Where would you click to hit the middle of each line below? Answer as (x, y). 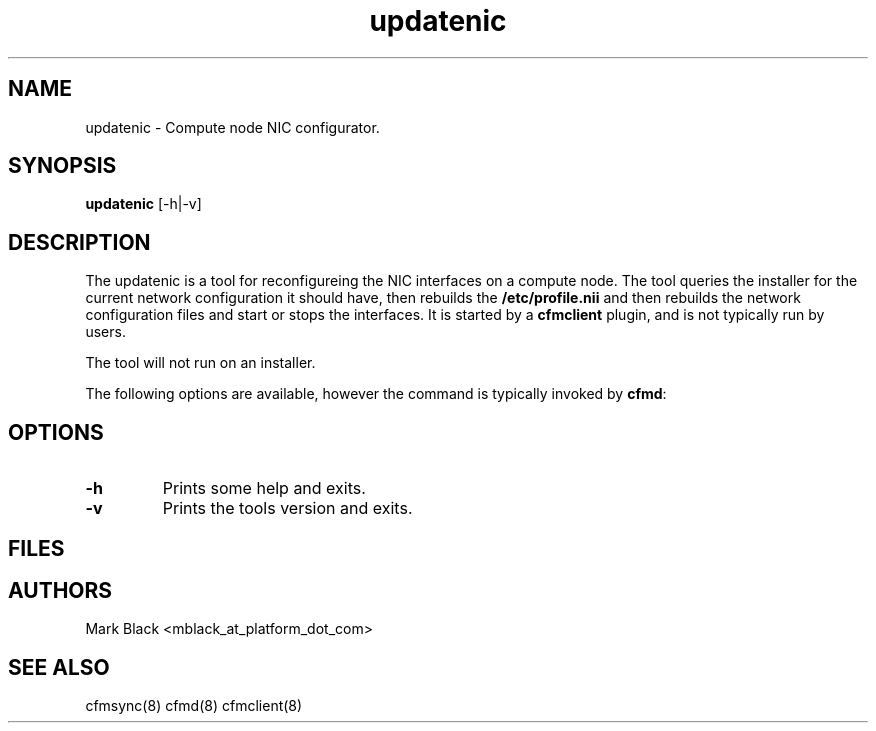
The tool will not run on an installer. (200, 363)
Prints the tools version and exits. (287, 508)
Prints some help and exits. (264, 488)
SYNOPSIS (62, 166)
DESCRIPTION (79, 242)
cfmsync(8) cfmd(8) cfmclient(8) (194, 706)
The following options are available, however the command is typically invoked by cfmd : (376, 394)
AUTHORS (60, 590)
